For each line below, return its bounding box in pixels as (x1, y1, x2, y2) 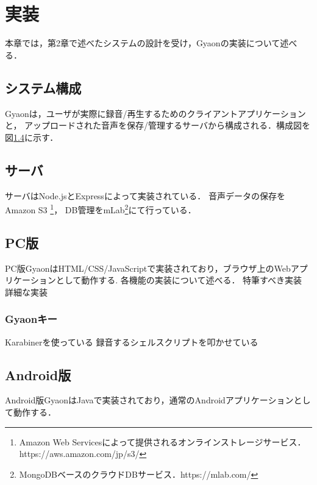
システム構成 (5, 78, 82, 97)
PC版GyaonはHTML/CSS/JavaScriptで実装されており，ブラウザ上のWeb (5, 261, 291, 274)
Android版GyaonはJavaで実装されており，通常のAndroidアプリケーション (5, 394, 294, 406)
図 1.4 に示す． (5, 130, 59, 143)
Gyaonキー (5, 311, 57, 327)
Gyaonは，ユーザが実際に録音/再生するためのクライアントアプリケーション (5, 107, 306, 119)
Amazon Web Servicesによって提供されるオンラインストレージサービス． (19, 435, 306, 448)
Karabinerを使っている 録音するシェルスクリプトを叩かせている (5, 335, 258, 348)
